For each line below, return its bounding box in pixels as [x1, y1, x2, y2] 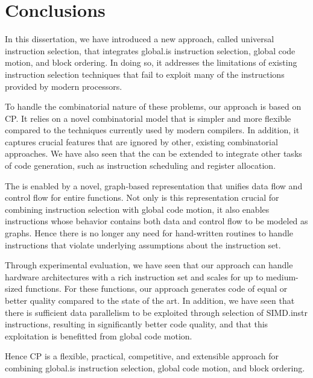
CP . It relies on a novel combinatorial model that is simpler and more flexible [5, 112, 291, 124]
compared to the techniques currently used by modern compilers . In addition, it [5, 124, 300, 136]
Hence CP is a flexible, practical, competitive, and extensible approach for [5, 350, 279, 362]
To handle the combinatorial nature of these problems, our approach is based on [5, 100, 302, 113]
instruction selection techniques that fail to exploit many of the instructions [5, 68, 285, 80]
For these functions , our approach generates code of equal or [64, 282, 288, 295]
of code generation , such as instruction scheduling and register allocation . [5, 159, 276, 172]
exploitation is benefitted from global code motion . [5, 329, 192, 342]
